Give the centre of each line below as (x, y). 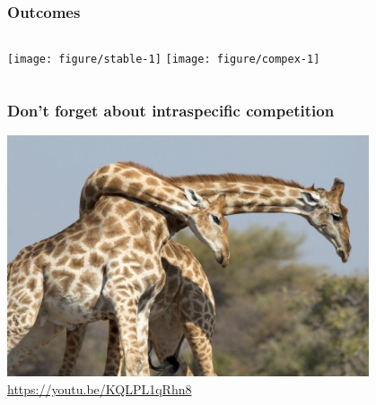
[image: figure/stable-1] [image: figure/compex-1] (164, 60)
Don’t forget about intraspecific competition (171, 110)
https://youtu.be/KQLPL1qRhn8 (100, 388)
